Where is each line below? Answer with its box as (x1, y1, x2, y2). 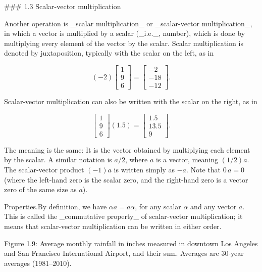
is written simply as (114, 164, 175, 174)
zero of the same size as (4, 184, 77, 195)
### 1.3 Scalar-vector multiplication (4, 1, 121, 11)
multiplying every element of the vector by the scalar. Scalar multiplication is (4, 37, 243, 48)
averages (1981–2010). (4, 257, 72, 268)
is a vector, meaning (155, 154, 218, 165)
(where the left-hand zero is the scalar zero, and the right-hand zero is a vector (4, 174, 248, 185)
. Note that (186, 164, 221, 174)
